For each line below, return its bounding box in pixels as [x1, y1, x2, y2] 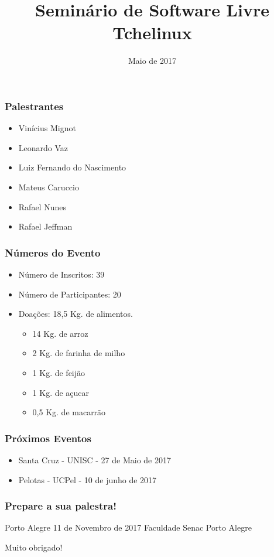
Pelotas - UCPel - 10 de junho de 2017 [18, 473, 157, 486]
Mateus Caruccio [18, 180, 79, 193]
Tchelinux [112, 20, 192, 45]
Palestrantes [5, 98, 64, 113]
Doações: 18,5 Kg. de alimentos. [18, 307, 133, 320]
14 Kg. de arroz [32, 327, 88, 339]
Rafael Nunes [18, 200, 66, 213]
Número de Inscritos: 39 [18, 268, 105, 280]
